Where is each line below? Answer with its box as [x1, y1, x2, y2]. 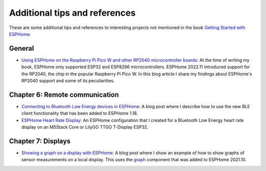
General [9, 44, 34, 53]
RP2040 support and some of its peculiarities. [21, 78, 115, 84]
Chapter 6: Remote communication [9, 90, 119, 99]
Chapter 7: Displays [9, 137, 71, 145]
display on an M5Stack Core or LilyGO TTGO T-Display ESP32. [21, 124, 149, 130]
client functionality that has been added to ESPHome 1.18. [21, 111, 138, 116]
